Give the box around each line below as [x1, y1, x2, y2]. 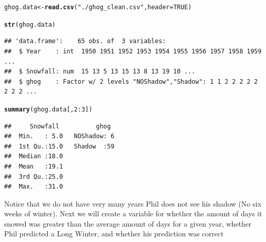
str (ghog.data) [4, 21, 56, 28]
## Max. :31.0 [4, 183, 63, 191]
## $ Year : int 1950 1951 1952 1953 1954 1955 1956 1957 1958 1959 [4, 47, 262, 55]
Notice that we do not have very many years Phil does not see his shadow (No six [4, 198, 261, 209]
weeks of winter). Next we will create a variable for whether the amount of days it [4, 208, 262, 219]
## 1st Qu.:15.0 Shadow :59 [4, 142, 115, 150]
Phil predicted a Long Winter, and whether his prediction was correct [4, 228, 224, 239]
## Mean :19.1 [4, 162, 63, 170]
